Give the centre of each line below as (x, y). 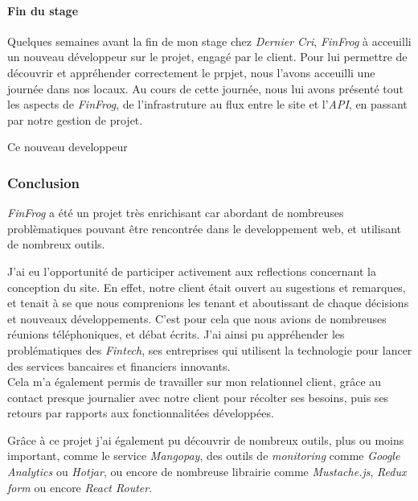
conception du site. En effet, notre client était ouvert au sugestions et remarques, (207, 287)
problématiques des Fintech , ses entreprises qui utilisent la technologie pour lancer (210, 349)
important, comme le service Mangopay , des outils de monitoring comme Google (204, 456)
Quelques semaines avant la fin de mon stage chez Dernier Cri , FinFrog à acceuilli (209, 41)
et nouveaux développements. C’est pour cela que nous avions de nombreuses (197, 318)
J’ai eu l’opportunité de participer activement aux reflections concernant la (192, 271)
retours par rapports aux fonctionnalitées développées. (141, 413)
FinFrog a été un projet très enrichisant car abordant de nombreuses (176, 213)
